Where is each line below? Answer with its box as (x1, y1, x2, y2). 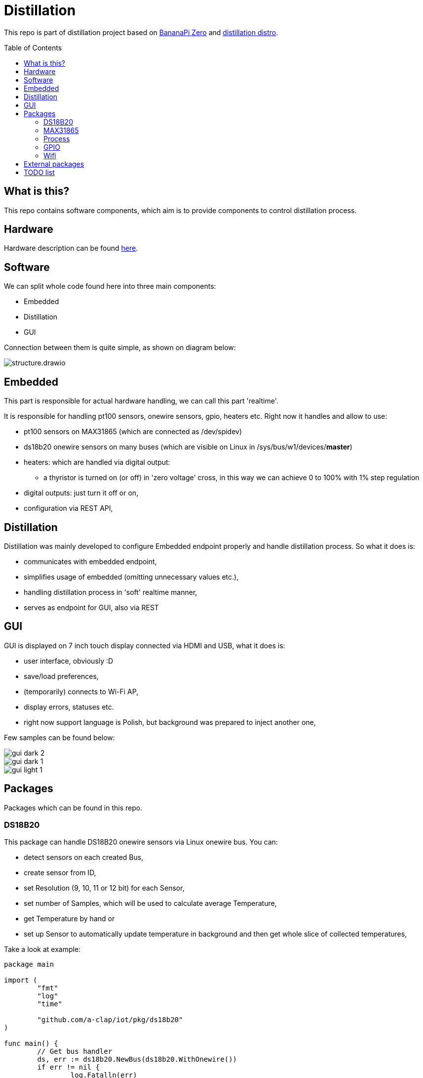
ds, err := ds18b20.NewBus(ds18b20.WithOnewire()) (37, 1055, 237, 1064)
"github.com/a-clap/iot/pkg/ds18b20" (37, 1016, 183, 1024)
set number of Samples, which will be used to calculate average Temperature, (24, 899, 277, 908)
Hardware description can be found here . (4, 244, 138, 253)
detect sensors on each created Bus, (24, 853, 144, 862)
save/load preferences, (24, 672, 99, 680)
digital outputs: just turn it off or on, (24, 489, 139, 497)
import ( (4, 976, 38, 985)
